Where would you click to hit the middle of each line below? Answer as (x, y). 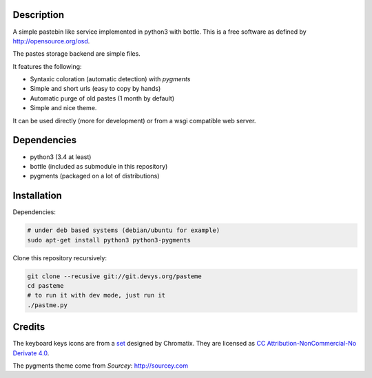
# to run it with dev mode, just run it (96, 295)
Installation (37, 196)
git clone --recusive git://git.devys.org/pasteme (115, 276)
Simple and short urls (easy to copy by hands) (95, 89)
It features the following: (47, 66)
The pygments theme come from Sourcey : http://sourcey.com (101, 366)
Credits (29, 327)
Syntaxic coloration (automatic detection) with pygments (110, 79)
